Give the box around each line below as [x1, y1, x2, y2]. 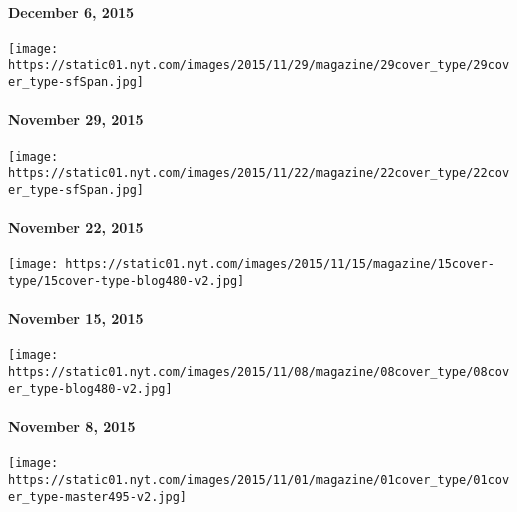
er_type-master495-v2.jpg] [8, 489, 187, 504]
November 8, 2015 [8, 416, 136, 436]
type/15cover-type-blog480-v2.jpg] [8, 273, 245, 288]
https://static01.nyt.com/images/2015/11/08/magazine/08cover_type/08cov [8, 365, 510, 380]
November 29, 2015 [8, 109, 144, 130]
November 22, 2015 [8, 217, 144, 238]
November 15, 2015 [8, 308, 144, 329]
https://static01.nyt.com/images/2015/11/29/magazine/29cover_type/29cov [8, 58, 510, 73]
